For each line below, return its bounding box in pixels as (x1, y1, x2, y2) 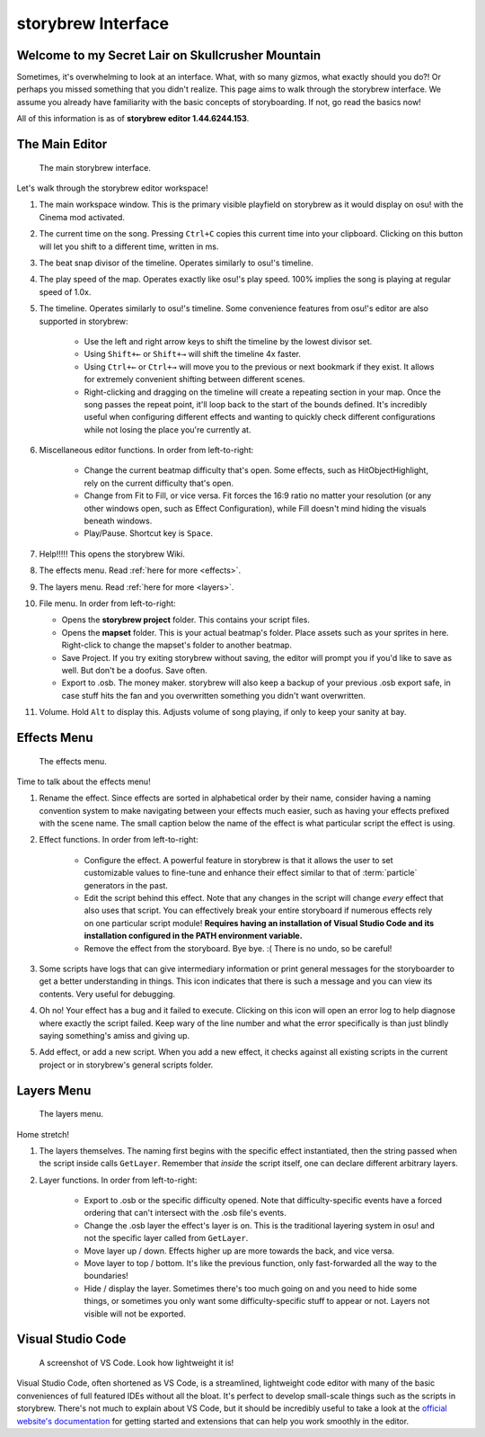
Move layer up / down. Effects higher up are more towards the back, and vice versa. (84, 1245, 395, 1256)
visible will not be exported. (84, 1308, 186, 1319)
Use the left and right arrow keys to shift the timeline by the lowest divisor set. (84, 335, 373, 346)
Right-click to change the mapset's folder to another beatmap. (61, 639, 292, 651)
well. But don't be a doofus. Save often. (61, 665, 208, 675)
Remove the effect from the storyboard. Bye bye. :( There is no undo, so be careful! (84, 942, 392, 953)
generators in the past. (84, 879, 168, 890)
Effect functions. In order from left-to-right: (39, 835, 198, 845)
